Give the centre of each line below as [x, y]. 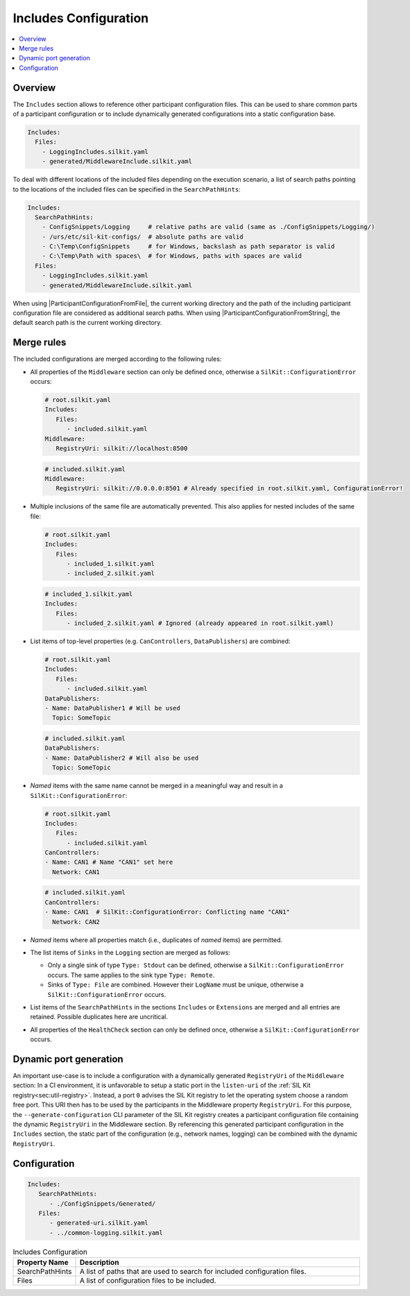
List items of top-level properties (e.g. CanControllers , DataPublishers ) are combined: [160, 641]
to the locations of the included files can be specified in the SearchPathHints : [127, 189]
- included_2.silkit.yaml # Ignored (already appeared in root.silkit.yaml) [200, 623]
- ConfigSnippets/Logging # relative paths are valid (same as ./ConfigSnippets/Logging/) [208, 227]
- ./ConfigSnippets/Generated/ [103, 1203]
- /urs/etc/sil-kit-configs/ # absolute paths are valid [143, 237]
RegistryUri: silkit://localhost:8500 [122, 449]
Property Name [43, 1263]
